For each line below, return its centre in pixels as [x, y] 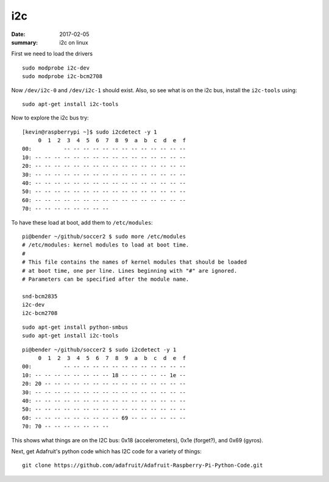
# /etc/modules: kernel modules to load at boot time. [106, 245]
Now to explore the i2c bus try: [50, 118]
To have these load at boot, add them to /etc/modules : [82, 222]
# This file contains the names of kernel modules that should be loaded [135, 262]
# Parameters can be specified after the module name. [106, 279]
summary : [25, 42]
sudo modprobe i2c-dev [56, 68]
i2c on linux [74, 42]
